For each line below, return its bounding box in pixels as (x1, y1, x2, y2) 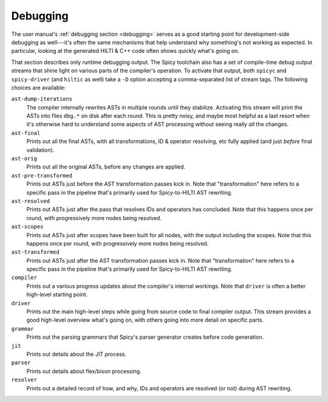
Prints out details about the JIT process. (26, 350, 127, 358)
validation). (26, 146, 55, 153)
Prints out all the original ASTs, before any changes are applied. (26, 163, 185, 170)
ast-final (11, 130, 41, 136)
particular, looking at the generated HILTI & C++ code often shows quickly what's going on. (11, 47, 240, 55)
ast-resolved (11, 198, 50, 204)
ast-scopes (11, 223, 44, 230)
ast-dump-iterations (11, 95, 73, 103)
